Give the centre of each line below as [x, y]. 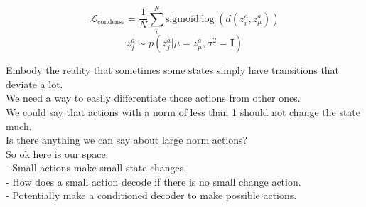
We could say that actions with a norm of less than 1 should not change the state [183, 111]
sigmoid [182, 19]
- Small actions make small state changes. [96, 168]
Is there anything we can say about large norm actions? [127, 140]
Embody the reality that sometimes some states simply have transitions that [173, 70]
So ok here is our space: [57, 153]
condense [111, 22]
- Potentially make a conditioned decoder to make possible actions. [151, 195]
